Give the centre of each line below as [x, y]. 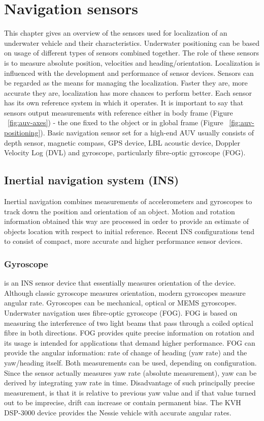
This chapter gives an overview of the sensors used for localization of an [116, 33]
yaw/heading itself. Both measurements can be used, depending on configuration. [130, 362]
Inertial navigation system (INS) [92, 180]
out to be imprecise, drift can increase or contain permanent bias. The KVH [123, 402]
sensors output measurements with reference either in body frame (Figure [119, 112]
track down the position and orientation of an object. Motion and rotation [120, 211]
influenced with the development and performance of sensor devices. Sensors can [129, 73]
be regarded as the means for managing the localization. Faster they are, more [126, 83]
